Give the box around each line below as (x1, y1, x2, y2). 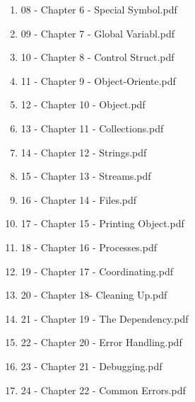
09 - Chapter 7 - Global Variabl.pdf (20, 25, 175, 40)
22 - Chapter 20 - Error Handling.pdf (20, 335, 182, 350)
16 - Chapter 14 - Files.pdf (20, 192, 137, 207)
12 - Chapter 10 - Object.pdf (20, 97, 146, 112)
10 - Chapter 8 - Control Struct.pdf (20, 50, 175, 64)
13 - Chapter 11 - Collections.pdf (20, 120, 164, 135)
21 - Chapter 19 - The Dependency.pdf (20, 311, 189, 326)
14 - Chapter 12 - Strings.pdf (20, 144, 147, 159)
